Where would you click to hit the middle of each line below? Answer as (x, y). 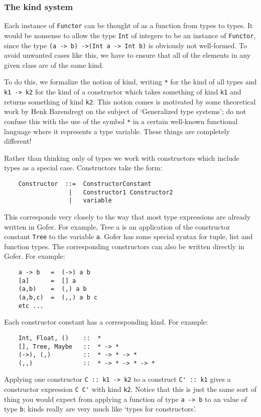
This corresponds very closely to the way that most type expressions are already (127, 216)
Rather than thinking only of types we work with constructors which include (122, 158)
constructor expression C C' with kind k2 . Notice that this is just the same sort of (130, 389)
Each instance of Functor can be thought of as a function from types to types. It (128, 25)
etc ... (31, 306)
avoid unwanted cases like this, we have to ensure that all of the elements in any (127, 55)
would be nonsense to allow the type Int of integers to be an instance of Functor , (130, 35)
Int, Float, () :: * (60, 338)
